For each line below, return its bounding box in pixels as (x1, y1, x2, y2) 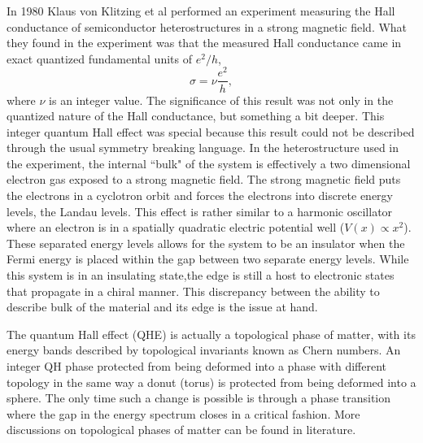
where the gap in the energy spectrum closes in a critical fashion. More (7, 405, 360, 422)
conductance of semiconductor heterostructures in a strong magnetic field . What (7, 18, 408, 35)
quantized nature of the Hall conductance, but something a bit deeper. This (7, 107, 385, 124)
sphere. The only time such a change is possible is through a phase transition (7, 389, 391, 406)
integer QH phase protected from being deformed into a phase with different (7, 358, 387, 375)
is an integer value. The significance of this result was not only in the (49, 91, 394, 108)
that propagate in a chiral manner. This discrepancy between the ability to (7, 282, 380, 299)
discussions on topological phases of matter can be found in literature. (7, 421, 356, 438)
